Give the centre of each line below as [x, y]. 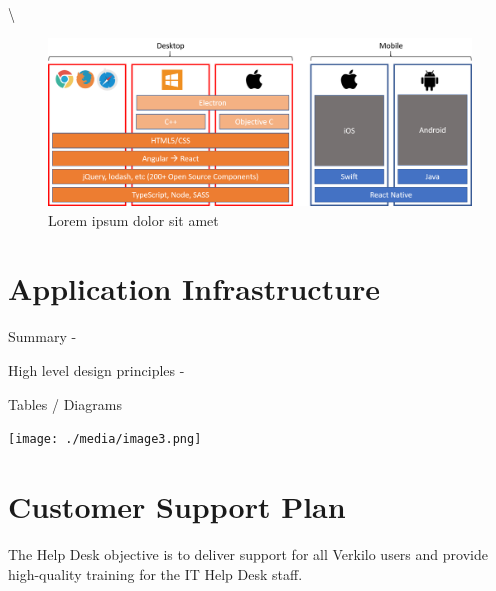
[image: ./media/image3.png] [105, 439]
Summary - [42, 336]
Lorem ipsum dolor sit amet [133, 219]
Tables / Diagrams [65, 403]
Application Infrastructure [194, 288]
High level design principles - [96, 370]
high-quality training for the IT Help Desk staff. [155, 573]
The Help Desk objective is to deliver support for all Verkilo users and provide [248, 553]
